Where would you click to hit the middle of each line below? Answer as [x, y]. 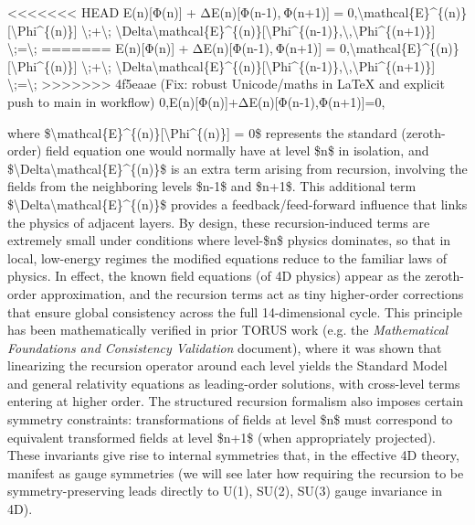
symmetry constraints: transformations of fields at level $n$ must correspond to [230, 419]
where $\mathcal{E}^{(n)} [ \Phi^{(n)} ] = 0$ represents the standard [202, 132]
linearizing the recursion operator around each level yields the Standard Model [227, 365]
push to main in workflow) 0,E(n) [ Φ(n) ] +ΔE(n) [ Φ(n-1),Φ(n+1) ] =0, [196, 101]
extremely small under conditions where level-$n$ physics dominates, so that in [229, 240]
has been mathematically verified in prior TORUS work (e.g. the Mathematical [228, 330]
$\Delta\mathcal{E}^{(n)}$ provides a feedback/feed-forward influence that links [237, 204]
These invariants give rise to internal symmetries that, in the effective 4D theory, [233, 455]
